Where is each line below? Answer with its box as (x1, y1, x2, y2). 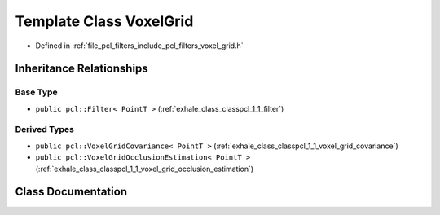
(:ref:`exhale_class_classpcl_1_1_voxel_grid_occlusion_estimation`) (35, 164, 254, 173)
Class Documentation (15, 185, 128, 199)
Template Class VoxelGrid (15, 12, 194, 30)
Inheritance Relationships (15, 62, 148, 76)
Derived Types (15, 124, 75, 135)
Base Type (15, 86, 58, 98)
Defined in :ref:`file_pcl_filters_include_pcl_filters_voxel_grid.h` (35, 41, 244, 50)
